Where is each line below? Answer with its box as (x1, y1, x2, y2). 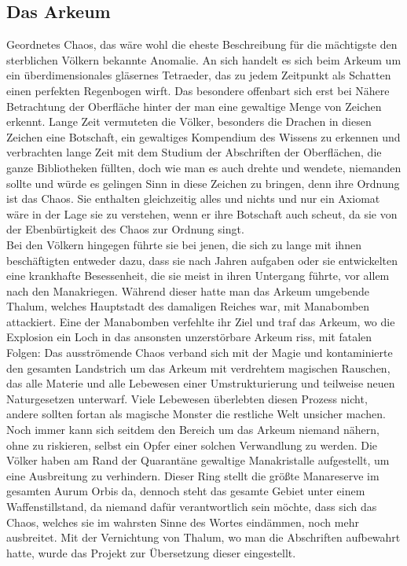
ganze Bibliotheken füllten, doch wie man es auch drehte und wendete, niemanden (6, 159, 401, 175)
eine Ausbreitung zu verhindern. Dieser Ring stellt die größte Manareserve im (6, 467, 379, 483)
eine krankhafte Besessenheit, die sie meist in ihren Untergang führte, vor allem (6, 267, 390, 284)
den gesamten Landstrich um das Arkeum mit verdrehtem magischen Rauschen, (6, 359, 390, 376)
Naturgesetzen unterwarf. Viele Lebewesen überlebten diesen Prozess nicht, (6, 390, 368, 406)
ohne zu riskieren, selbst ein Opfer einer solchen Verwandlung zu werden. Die (6, 436, 378, 453)
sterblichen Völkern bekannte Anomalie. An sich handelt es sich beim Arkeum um (6, 51, 401, 68)
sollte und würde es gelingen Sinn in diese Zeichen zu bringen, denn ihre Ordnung (6, 175, 400, 191)
